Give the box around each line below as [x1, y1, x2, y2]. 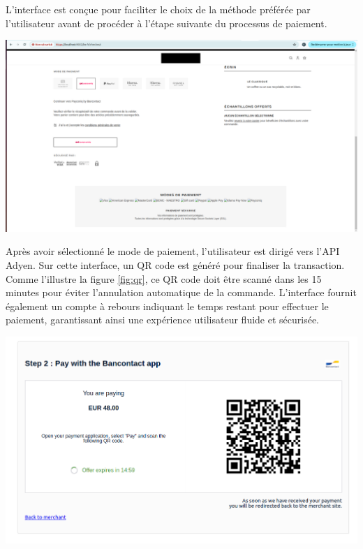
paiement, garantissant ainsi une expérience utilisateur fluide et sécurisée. [6, 312, 319, 327]
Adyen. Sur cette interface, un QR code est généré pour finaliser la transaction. [6, 258, 345, 272]
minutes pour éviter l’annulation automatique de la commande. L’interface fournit [6, 285, 357, 300]
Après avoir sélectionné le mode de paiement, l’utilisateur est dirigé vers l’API [6, 244, 340, 258]
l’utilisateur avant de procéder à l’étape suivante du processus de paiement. [6, 15, 327, 30]
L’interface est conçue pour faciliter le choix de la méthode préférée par [6, 2, 311, 16]
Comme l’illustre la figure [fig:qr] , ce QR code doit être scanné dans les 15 [6, 271, 322, 286]
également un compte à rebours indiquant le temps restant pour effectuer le [6, 298, 329, 313]
